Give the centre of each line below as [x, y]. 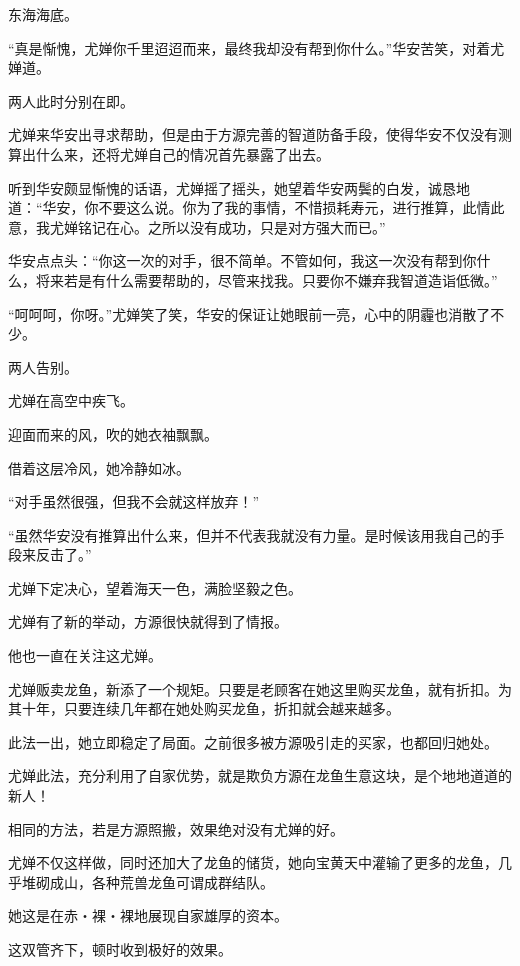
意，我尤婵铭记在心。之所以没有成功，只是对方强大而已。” [197, 226]
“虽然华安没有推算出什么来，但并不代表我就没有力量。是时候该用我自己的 [249, 534]
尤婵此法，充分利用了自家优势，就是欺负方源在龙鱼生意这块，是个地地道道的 [260, 775]
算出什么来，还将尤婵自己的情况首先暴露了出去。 [169, 153]
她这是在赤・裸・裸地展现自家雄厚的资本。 [148, 915]
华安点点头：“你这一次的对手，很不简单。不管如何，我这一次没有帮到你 [242, 260]
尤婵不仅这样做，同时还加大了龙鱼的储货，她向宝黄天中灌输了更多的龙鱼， [253, 862]
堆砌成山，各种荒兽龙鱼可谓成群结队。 [147, 881]
